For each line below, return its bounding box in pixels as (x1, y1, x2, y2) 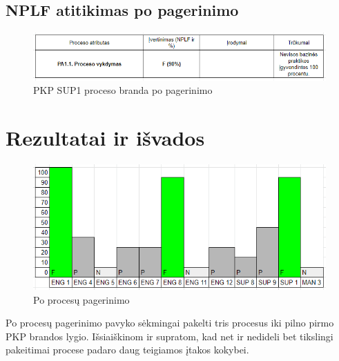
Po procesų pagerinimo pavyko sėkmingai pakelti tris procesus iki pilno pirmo (6, 315, 334, 330)
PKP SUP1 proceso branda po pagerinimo (33, 83, 213, 97)
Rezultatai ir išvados (6, 124, 205, 152)
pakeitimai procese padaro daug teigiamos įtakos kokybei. (6, 342, 249, 357)
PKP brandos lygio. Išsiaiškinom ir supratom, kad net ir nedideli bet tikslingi (6, 329, 333, 343)
